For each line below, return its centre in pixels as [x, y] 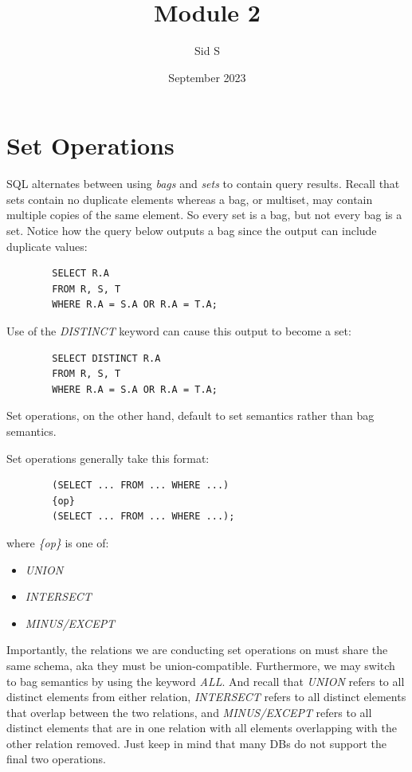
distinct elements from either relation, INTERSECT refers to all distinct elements [206, 697]
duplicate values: [47, 246]
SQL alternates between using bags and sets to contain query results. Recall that [203, 184]
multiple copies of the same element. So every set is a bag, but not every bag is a [204, 215]
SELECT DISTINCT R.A [106, 358]
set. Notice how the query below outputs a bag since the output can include [192, 231]
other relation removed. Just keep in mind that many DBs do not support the [196, 743]
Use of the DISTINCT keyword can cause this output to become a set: [179, 331]
